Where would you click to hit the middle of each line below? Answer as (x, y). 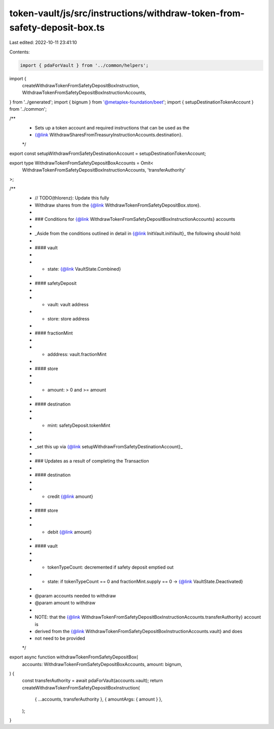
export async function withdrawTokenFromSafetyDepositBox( (74, 657)
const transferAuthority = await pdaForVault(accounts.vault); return (93, 681)
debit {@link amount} (70, 532)
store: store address (68, 319)
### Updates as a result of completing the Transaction (92, 461)
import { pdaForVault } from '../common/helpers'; (84, 65)
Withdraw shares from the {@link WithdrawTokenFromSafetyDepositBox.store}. (118, 205)
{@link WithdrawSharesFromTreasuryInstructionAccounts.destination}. (109, 135)
